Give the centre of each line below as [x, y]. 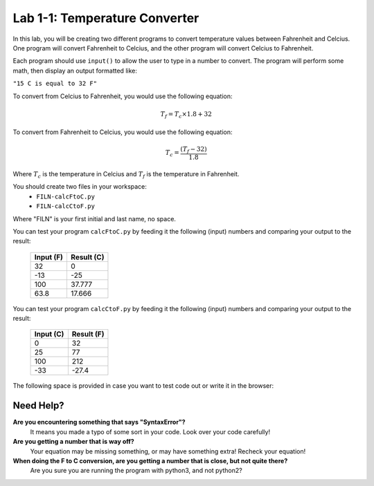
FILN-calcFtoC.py [65, 196]
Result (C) [87, 257]
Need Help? [39, 405]
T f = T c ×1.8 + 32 [186, 115]
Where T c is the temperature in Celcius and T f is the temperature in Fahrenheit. [126, 175]
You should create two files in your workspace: [80, 187]
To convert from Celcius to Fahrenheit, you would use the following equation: [123, 96]
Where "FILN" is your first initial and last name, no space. [95, 218]
